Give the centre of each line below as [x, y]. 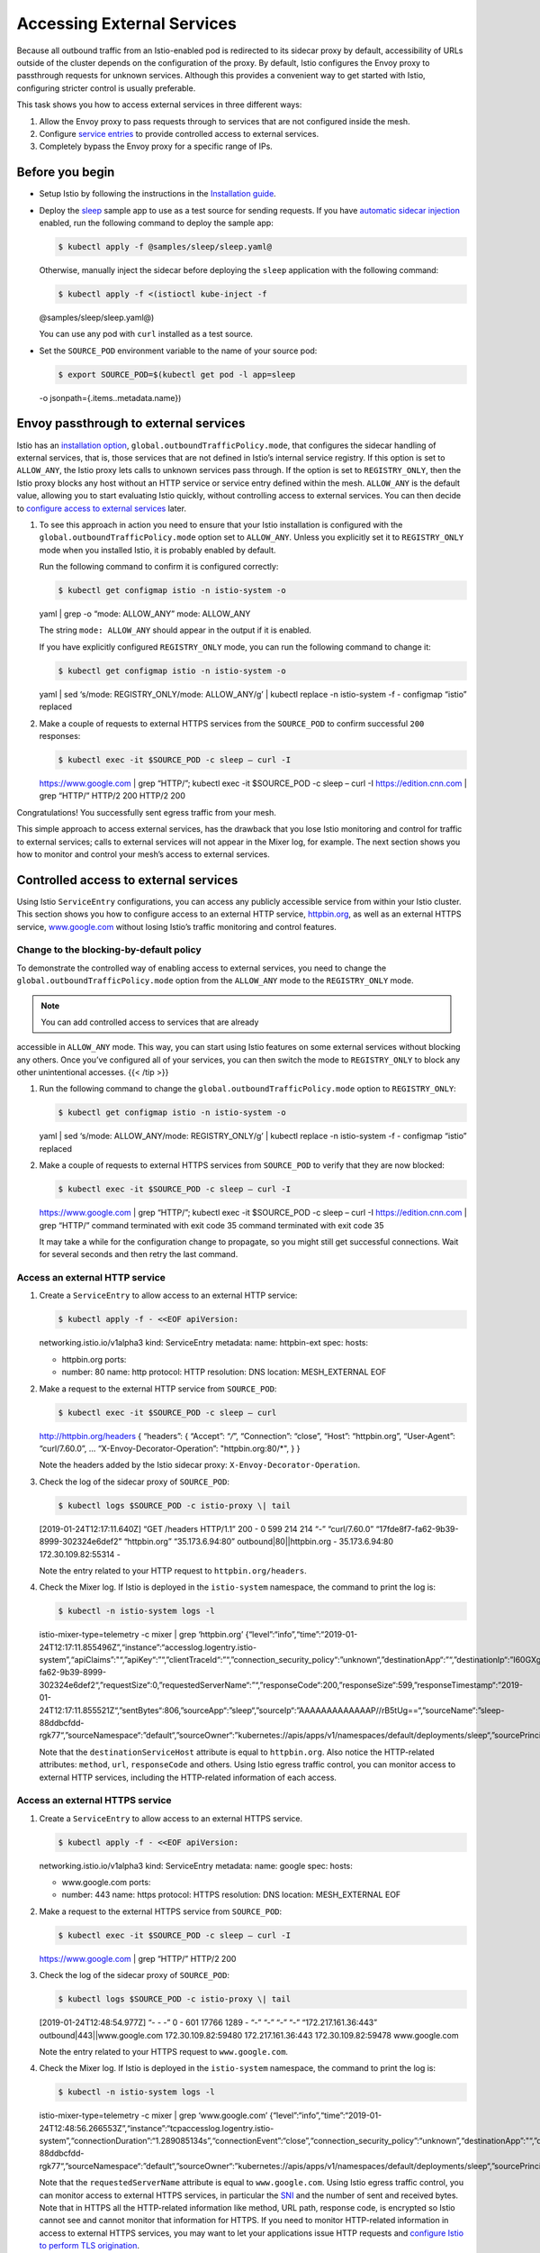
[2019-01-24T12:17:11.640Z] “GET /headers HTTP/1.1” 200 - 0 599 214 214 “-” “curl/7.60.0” [207, 1528]
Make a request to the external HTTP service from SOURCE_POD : [158, 1389]
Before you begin [66, 173]
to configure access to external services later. [101, 508]
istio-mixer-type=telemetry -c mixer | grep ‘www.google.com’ [153, 2116]
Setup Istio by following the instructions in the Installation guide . [157, 194]
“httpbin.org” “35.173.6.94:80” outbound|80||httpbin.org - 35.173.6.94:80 [259, 1542]
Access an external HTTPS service [94, 1801]
